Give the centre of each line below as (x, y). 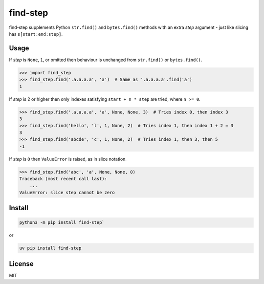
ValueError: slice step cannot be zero (67, 192)
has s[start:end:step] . (36, 34)
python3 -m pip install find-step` (62, 223)
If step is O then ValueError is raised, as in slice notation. (68, 159)
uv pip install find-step (50, 248)
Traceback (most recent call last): (63, 179)
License (21, 264)
